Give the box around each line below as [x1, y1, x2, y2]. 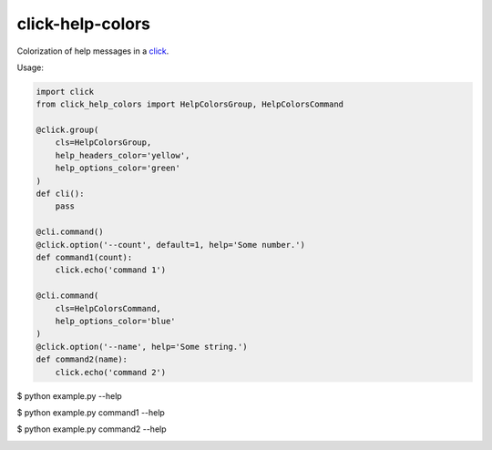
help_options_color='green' [55, 163, 181, 173]
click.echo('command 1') [55, 265, 167, 275]
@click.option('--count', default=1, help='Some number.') [36, 240, 305, 250]
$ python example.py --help [16, 390, 122, 401]
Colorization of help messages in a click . [16, 46, 169, 56]
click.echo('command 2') [55, 367, 167, 377]
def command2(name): [36, 354, 128, 364]
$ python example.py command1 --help [16, 406, 166, 418]
